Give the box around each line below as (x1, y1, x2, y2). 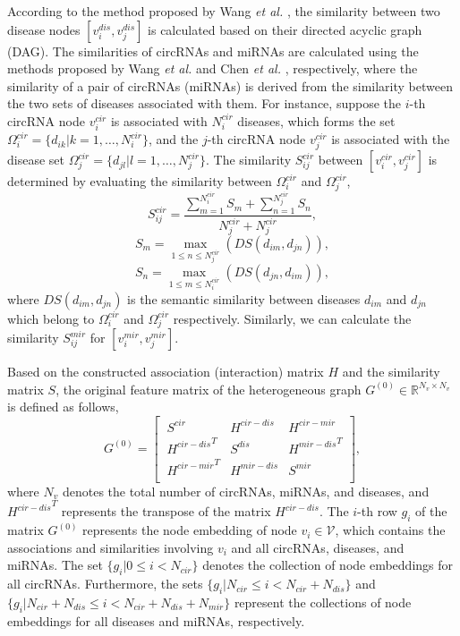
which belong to (7, 309, 95, 327)
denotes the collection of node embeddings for (202, 555, 454, 574)
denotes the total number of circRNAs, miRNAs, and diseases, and (62, 481, 430, 500)
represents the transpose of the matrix (61, 502, 271, 521)
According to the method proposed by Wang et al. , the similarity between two (7, 2, 440, 20)
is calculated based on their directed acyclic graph (148, 20, 422, 38)
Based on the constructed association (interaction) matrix (7, 362, 324, 381)
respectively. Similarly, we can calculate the (173, 309, 412, 327)
